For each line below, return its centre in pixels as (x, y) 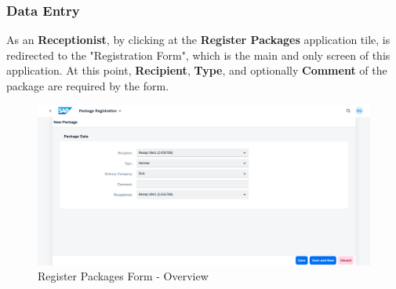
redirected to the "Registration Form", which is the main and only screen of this (198, 55)
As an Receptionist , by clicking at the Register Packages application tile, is (198, 40)
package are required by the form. (88, 86)
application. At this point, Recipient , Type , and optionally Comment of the (197, 70)
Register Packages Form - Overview (123, 276)
